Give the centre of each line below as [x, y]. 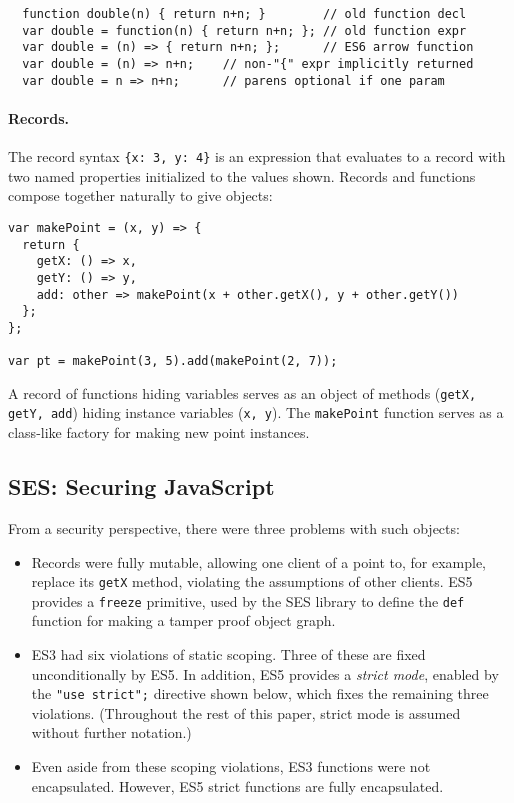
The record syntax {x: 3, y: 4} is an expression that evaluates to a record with [257, 156]
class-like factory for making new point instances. [159, 432]
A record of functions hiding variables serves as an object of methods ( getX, [242, 392]
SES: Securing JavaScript [141, 486]
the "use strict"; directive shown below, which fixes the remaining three [260, 693]
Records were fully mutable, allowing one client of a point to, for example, [259, 561]
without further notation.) [111, 732]
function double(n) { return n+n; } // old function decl [244, 14]
